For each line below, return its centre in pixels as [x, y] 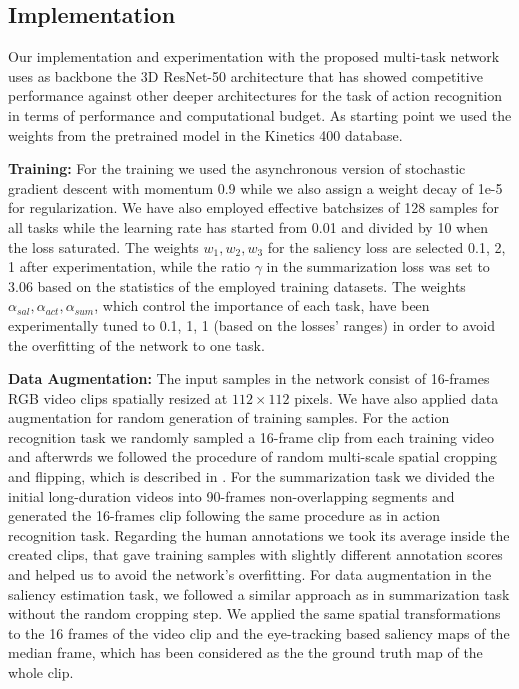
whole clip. [41, 672]
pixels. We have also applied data [396, 397]
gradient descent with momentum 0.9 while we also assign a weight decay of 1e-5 [255, 187]
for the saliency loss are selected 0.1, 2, [386, 246]
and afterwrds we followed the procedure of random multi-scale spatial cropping [252, 456]
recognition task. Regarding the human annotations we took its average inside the [259, 534]
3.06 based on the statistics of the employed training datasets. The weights [237, 285]
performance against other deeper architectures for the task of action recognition [255, 95]
